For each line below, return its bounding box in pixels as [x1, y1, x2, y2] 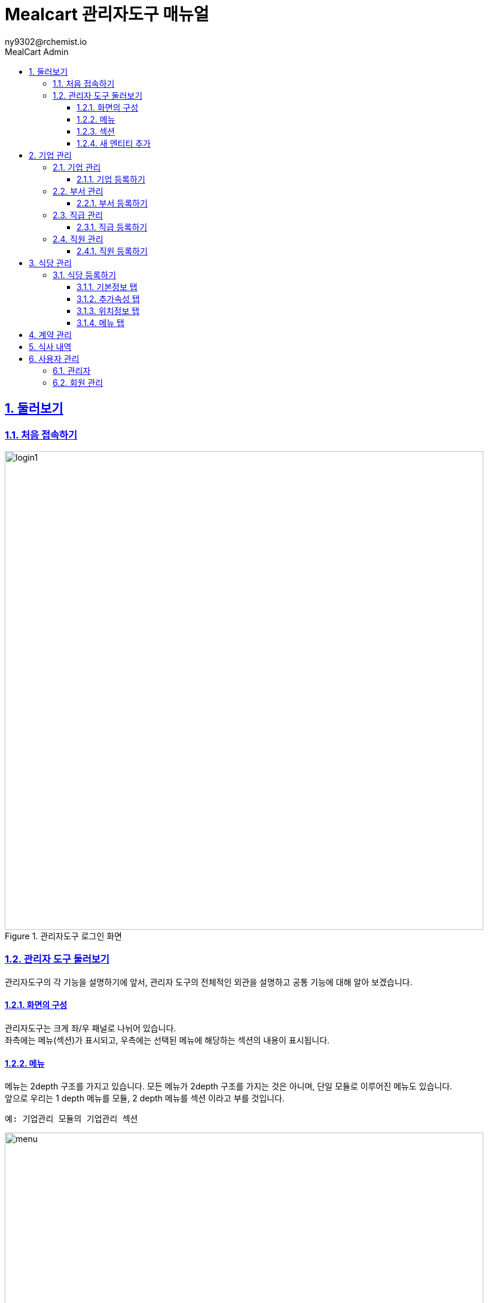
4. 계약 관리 [29, 329, 72, 340]
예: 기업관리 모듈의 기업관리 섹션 [5, 1114, 138, 1124]
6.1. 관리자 [53, 365, 91, 376]
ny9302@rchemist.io [5, 36, 87, 47]
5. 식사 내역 [29, 341, 72, 352]
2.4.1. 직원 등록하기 [77, 245, 148, 256]
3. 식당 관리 [29, 257, 72, 268]
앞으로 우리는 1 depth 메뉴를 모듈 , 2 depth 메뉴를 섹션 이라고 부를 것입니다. [5, 1093, 285, 1104]
